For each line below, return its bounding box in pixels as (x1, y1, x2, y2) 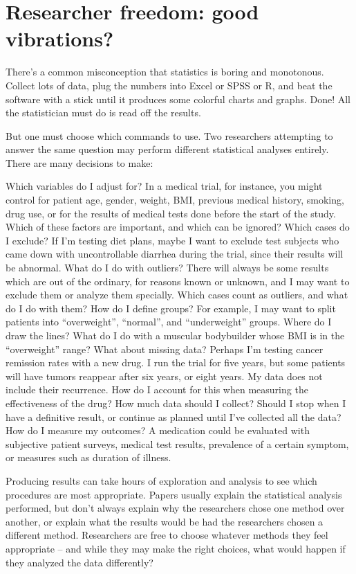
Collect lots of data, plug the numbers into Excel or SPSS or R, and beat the (6, 78, 332, 92)
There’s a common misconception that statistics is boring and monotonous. (6, 64, 324, 79)
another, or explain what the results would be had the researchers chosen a (6, 514, 324, 528)
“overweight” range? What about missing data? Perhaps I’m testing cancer (6, 341, 324, 356)
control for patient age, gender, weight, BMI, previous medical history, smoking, (6, 192, 344, 207)
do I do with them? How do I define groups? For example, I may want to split (6, 301, 336, 315)
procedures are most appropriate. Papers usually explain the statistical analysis (6, 487, 342, 501)
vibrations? (6, 24, 114, 53)
